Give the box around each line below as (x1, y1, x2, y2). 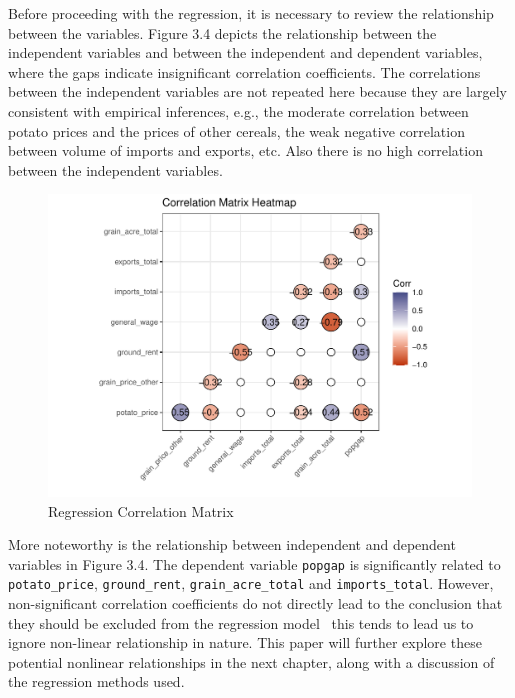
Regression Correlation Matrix (48, 500, 234, 521)
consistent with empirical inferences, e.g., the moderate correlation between (8, 100, 469, 121)
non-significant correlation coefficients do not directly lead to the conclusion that (8, 593, 503, 614)
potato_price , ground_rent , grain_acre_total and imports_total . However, (8, 573, 494, 594)
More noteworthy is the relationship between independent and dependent (8, 534, 456, 555)
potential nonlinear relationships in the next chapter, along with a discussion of (8, 651, 495, 672)
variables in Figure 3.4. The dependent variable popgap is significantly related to (8, 553, 501, 574)
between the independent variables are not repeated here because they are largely (8, 81, 507, 102)
